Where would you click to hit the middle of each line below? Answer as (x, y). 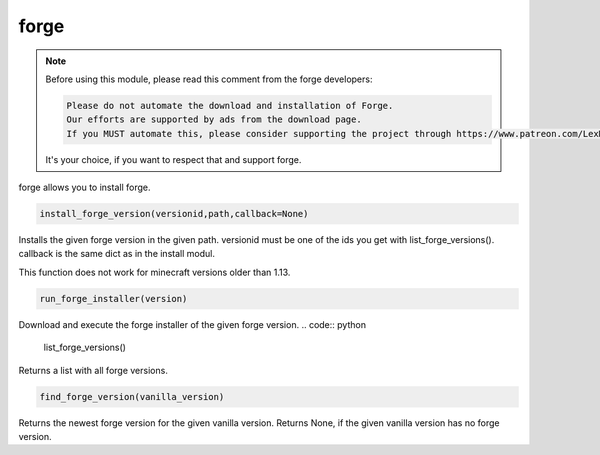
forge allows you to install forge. (84, 187)
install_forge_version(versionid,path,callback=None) (174, 214)
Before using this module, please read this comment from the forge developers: (209, 79)
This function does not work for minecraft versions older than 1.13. (154, 272)
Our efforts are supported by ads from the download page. (214, 119)
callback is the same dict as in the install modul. (116, 254)
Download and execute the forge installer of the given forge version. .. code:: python (192, 324)
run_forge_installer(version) (113, 298)
